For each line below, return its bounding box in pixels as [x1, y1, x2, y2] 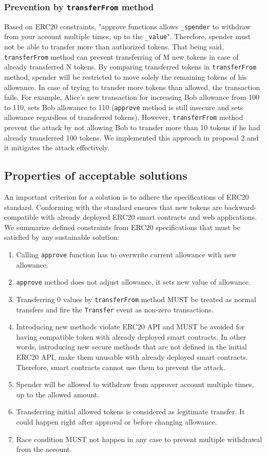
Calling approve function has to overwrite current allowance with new [16, 249, 237, 260]
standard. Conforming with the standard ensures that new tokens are [4, 201, 222, 212]
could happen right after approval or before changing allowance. [16, 416, 217, 427]
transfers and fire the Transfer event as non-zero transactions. [16, 304, 214, 314]
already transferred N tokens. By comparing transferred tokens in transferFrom [4, 61, 257, 72]
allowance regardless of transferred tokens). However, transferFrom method [4, 112, 243, 122]
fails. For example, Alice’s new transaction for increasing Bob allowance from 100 [4, 92, 260, 102]
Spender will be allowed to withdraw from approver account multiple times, [16, 379, 254, 390]
